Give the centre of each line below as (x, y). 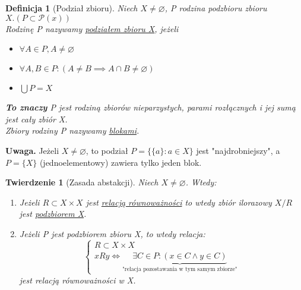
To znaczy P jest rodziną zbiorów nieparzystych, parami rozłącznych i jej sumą (150, 107)
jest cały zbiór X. (37, 119)
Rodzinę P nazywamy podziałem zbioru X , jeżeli (92, 28)
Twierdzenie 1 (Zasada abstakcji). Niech (82, 182)
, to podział (107, 150)
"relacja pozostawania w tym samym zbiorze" (180, 269)
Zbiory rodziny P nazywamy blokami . (72, 130)
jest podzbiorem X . (53, 214)
